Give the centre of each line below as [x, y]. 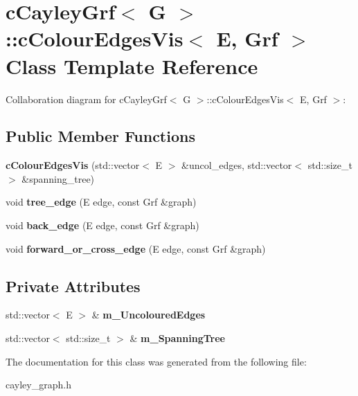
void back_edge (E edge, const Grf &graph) [102, 225]
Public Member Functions [100, 136]
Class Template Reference [132, 65]
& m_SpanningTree [177, 338]
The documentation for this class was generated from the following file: [156, 361]
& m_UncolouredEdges [149, 315]
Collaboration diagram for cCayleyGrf [86, 99]
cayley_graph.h [38, 385]
